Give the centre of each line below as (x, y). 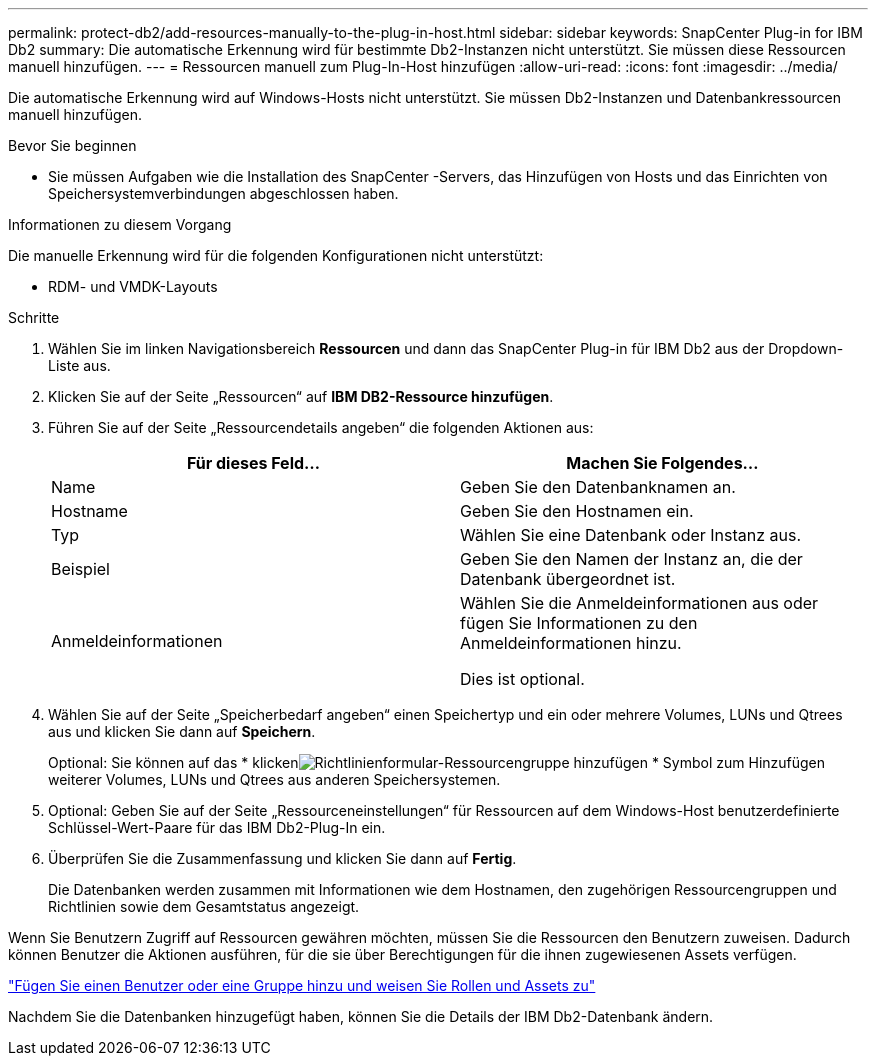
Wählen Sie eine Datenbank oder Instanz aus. (631, 535)
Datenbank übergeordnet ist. (568, 579)
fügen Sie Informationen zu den (579, 623)
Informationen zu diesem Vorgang (120, 224)
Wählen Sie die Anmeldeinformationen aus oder (639, 603)
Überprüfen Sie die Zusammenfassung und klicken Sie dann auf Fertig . (282, 858)
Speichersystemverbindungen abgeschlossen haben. (223, 193)
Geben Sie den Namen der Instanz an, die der (631, 559)
